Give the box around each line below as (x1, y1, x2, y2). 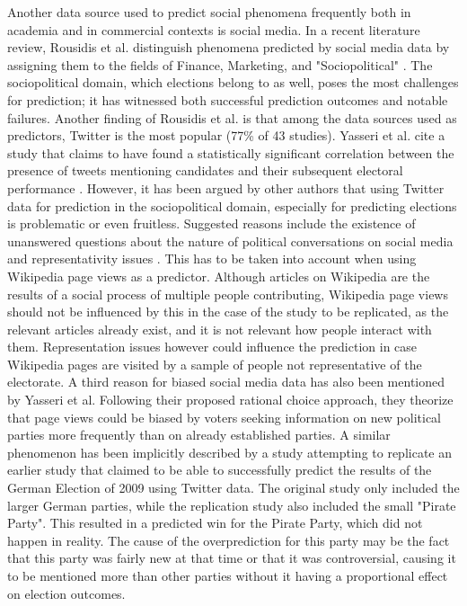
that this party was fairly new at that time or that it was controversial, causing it (7, 548, 456, 567)
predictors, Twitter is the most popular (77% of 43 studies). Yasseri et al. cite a (7, 126, 445, 145)
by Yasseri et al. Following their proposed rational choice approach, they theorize (7, 390, 454, 409)
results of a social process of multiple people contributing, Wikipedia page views (7, 284, 448, 303)
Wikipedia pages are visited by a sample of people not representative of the (7, 354, 422, 373)
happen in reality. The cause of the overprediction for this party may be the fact (7, 530, 450, 549)
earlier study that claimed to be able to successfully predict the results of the (7, 460, 432, 479)
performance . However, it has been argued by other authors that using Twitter (7, 178, 445, 197)
